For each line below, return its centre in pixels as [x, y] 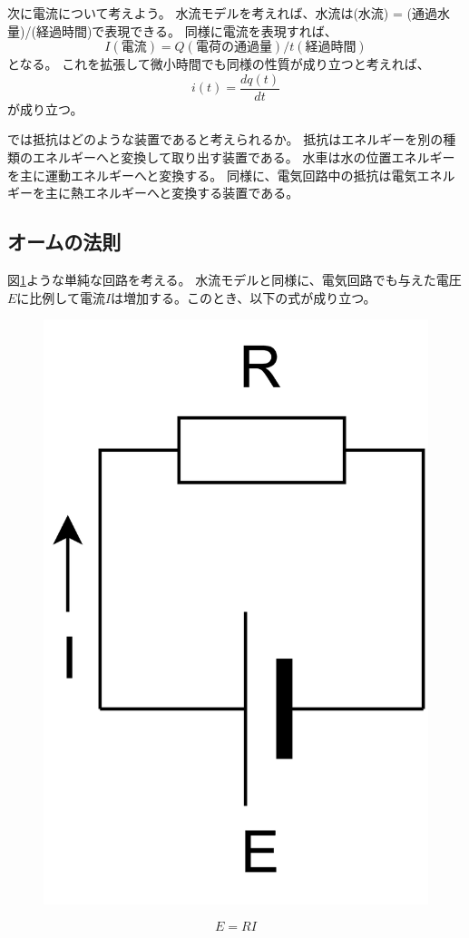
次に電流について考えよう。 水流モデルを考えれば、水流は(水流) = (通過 [222, 13]
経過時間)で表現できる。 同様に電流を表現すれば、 [186, 30]
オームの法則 [64, 242]
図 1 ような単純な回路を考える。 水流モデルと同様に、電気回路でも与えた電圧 [234, 280]
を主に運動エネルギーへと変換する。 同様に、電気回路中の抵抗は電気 [212, 175]
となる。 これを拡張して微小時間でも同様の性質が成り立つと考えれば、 [219, 64]
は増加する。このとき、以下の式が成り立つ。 [244, 297]
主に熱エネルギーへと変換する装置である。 [172, 193]
